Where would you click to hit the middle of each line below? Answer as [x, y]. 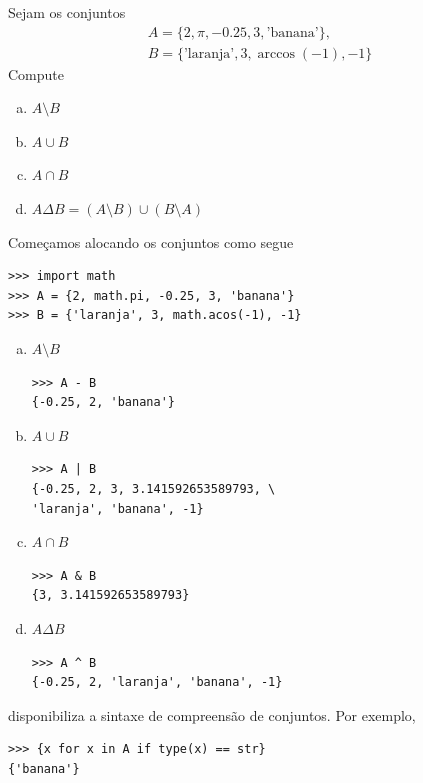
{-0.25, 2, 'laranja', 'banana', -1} [157, 682]
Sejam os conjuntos [67, 12]
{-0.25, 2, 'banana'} [103, 402]
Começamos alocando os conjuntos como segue [151, 241]
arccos [276, 53]
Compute [36, 73]
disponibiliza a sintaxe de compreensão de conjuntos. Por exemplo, [212, 714]
